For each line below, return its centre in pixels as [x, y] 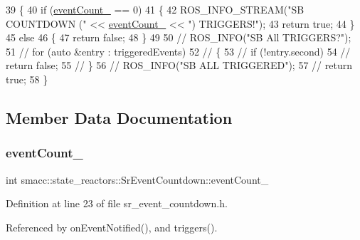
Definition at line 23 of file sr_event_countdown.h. [117, 203]
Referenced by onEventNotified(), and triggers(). [112, 227]
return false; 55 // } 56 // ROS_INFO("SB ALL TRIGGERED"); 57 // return [179, 65]
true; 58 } [27, 79]
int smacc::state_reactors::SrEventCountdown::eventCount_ [137, 179]
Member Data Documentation [119, 117]
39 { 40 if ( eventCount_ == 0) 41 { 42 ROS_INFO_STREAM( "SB [155, 9]
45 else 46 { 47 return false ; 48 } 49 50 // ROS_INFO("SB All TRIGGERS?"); [179, 37]
